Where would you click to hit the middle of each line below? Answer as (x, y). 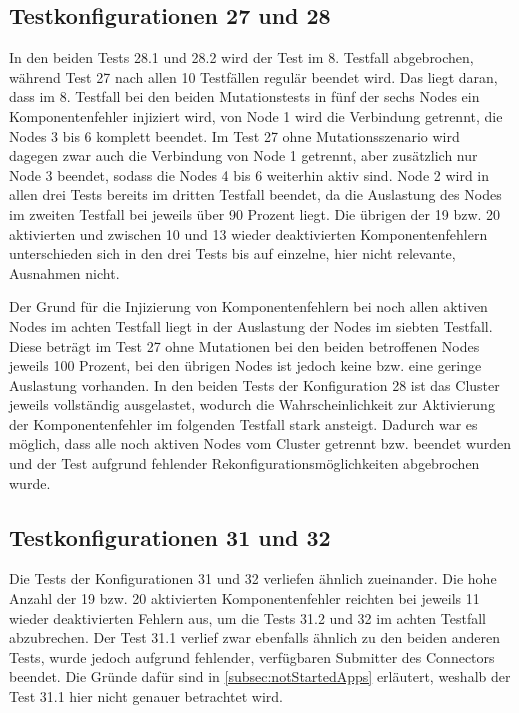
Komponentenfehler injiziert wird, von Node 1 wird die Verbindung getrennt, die (256, 115)
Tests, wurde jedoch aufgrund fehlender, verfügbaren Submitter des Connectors (252, 656)
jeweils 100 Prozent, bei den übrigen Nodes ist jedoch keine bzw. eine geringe (245, 365)
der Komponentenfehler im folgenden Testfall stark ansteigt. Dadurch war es (243, 423)
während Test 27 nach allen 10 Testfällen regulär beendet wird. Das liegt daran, (253, 76)
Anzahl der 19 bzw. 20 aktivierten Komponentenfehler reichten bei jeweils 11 (244, 598)
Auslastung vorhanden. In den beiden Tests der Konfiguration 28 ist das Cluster (254, 384)
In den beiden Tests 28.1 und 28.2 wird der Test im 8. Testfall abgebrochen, (241, 57)
